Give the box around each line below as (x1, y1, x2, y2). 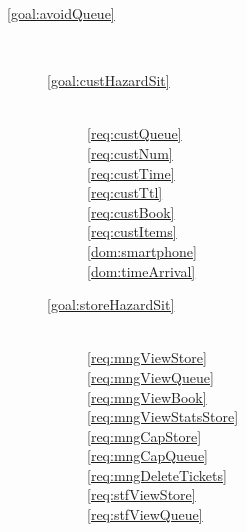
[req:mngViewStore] (87, 347, 207, 368)
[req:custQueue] (87, 123, 182, 144)
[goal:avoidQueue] (7, 3, 115, 23)
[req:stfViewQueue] (87, 504, 203, 525)
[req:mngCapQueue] (87, 445, 209, 466)
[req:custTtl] (87, 182, 163, 203)
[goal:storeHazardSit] (47, 294, 175, 315)
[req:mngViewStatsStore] (87, 406, 239, 427)
